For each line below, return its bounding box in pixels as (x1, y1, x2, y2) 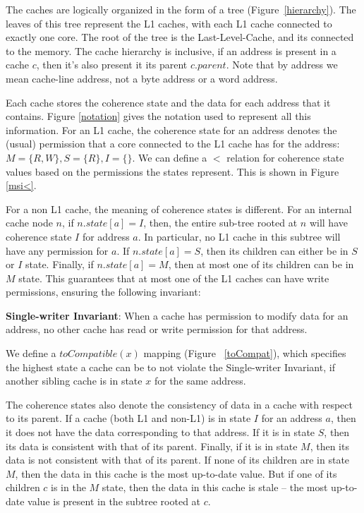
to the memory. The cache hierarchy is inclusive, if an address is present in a (6, 43, 336, 58)
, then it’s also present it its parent (36, 57, 188, 72)
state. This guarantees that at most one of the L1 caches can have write (18, 270, 329, 285)
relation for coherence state (226, 150, 344, 164)
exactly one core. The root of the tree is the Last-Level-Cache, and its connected (6, 30, 354, 44)
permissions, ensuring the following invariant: (6, 284, 201, 299)
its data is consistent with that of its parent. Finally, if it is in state (6, 438, 298, 453)
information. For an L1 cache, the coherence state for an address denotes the (6, 122, 337, 137)
